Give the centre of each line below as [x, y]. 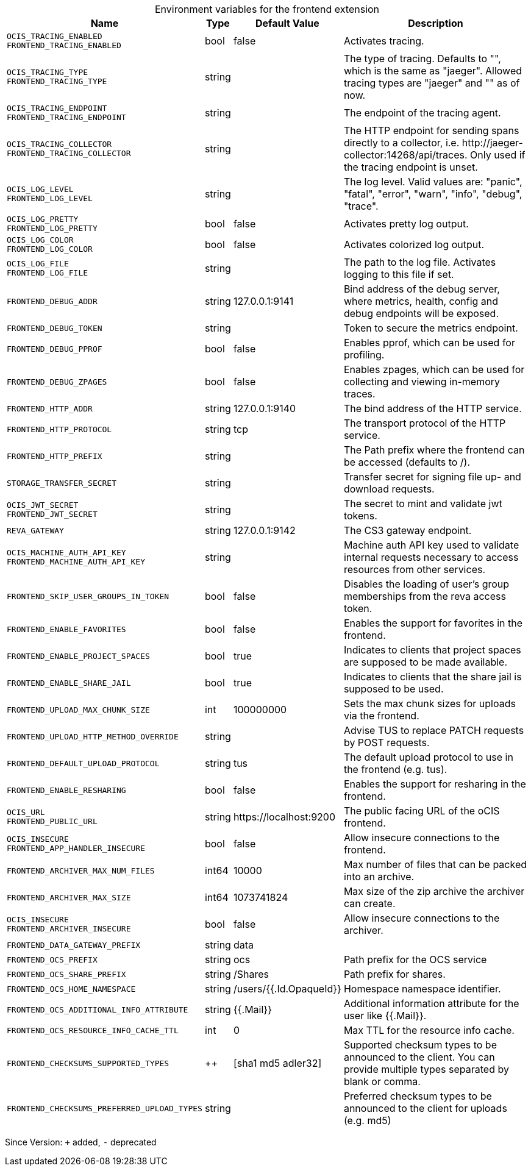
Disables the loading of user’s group [426, 584]
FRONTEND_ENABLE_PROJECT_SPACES [78, 656]
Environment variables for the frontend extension [267, 9]
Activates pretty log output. [406, 224]
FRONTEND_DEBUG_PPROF [55, 349]
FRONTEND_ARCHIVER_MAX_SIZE [69, 897]
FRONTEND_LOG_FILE [48, 273]
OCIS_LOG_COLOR [40, 240]
